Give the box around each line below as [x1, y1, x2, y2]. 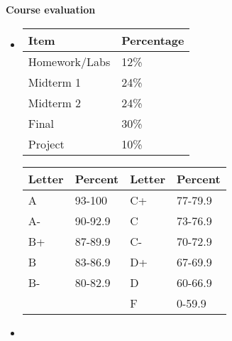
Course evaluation [6, 2, 96, 16]
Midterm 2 [28, 94, 82, 111]
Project [28, 135, 65, 152]
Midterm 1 [28, 73, 82, 90]
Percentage [121, 31, 184, 48]
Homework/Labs [28, 53, 111, 70]
